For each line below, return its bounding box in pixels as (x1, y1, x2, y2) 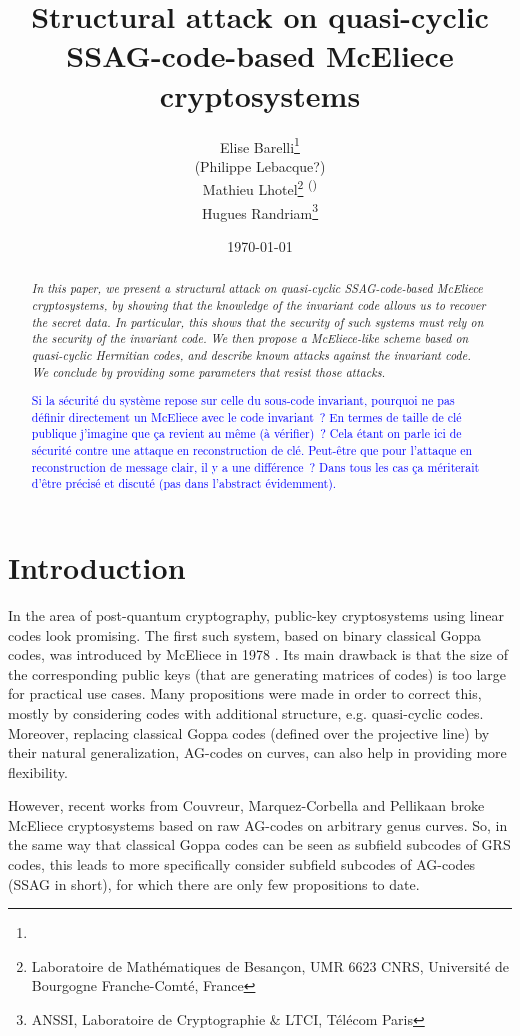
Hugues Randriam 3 (201, 199, 319, 223)
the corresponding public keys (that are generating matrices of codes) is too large (8, 663, 506, 684)
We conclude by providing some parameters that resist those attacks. (31, 363, 386, 380)
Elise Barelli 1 (220, 133, 300, 157)
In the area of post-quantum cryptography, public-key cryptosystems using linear (8, 604, 505, 625)
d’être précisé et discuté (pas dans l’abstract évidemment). (31, 475, 337, 492)
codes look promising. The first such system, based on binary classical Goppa (8, 624, 482, 645)
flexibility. (8, 761, 68, 782)
